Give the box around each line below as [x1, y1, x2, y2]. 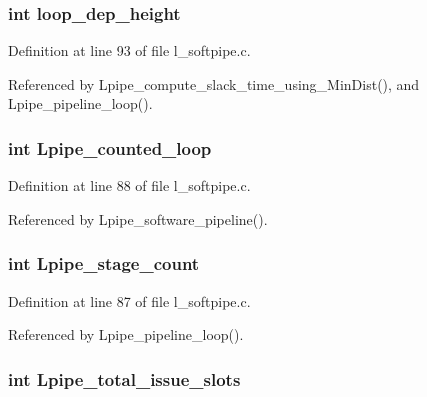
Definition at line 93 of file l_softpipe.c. [8, 40, 251, 61]
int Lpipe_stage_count [8, 251, 200, 276]
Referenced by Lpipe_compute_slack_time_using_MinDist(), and [8, 73, 420, 94]
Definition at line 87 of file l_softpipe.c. [8, 290, 251, 311]
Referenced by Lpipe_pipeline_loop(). [8, 324, 244, 345]
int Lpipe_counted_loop [8, 135, 212, 160]
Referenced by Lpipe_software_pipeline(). [8, 208, 268, 229]
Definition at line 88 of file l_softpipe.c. [8, 175, 251, 196]
